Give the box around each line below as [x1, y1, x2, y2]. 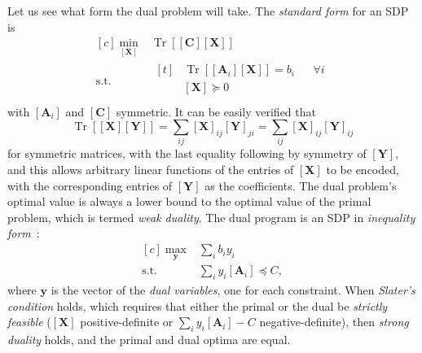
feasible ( [7, 313, 51, 330]
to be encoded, [326, 161, 399, 178]
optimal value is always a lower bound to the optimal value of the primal [7, 193, 371, 210]
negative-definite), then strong [259, 313, 409, 330]
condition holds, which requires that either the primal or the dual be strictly [7, 297, 388, 314]
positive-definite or [80, 313, 174, 330]
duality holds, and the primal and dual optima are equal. [7, 331, 291, 348]
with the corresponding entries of [7, 176, 173, 194]
